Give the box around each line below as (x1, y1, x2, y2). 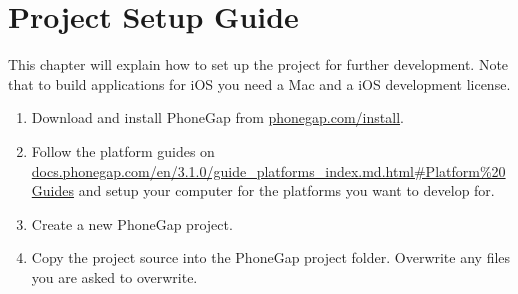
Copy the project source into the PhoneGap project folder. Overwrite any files (31, 247, 511, 268)
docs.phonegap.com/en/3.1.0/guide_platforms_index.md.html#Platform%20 (31, 160, 506, 181)
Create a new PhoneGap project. (31, 213, 233, 234)
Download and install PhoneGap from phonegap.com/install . (31, 107, 404, 128)
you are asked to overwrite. (31, 266, 198, 287)
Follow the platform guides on (31, 140, 215, 161)
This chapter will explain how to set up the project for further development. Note (8, 54, 509, 75)
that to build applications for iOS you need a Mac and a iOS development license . (8, 73, 511, 94)
